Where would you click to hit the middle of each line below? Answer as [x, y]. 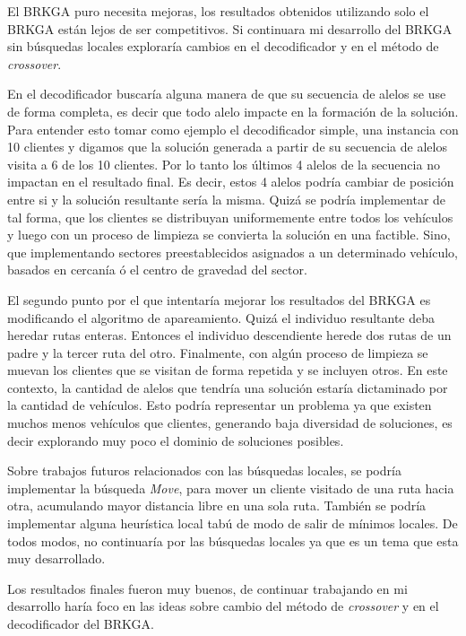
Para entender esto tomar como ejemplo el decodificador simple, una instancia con [233, 129]
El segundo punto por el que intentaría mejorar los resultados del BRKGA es [219, 299]
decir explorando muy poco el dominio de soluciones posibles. [176, 440]
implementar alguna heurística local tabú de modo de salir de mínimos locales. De [233, 523]
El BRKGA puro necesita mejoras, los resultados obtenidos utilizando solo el [218, 11]
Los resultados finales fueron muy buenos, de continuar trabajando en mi [207, 588]
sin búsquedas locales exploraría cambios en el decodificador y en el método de [223, 46]
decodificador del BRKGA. [81, 623]
